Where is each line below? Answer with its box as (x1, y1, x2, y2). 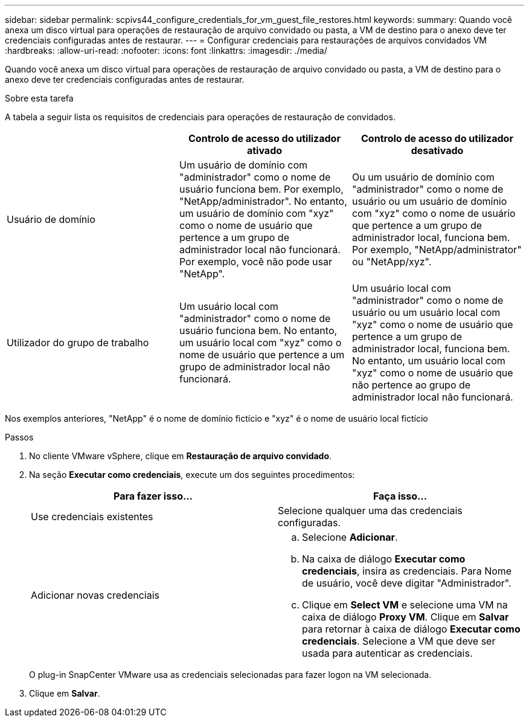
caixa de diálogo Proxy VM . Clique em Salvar (302, 611, 509, 623)
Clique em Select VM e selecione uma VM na (302, 599, 508, 611)
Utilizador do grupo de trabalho (7, 337, 149, 349)
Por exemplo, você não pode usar (179, 256, 332, 268)
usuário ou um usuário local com (351, 306, 501, 318)
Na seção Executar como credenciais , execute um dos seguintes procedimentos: (29, 469, 355, 480)
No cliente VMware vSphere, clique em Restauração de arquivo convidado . (29, 451, 332, 461)
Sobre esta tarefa (5, 93, 74, 103)
